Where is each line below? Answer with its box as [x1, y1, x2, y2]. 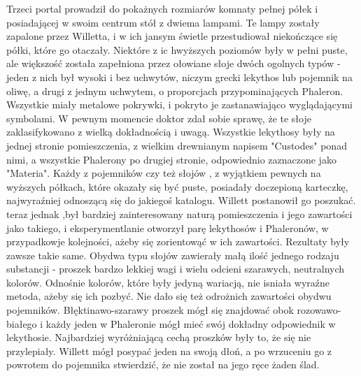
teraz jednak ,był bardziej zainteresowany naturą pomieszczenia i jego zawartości [6, 206, 353, 221]
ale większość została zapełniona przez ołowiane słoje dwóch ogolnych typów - [6, 56, 341, 71]
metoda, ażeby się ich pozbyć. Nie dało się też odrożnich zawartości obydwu [6, 289, 332, 303]
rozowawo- [297, 303, 341, 317]
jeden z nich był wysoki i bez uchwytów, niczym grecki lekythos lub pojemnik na [6, 69, 353, 84]
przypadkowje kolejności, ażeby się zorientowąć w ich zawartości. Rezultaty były [6, 234, 350, 249]
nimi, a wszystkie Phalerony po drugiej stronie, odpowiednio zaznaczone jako [6, 152, 337, 166]
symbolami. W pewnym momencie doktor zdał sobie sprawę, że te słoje [6, 110, 311, 125]
